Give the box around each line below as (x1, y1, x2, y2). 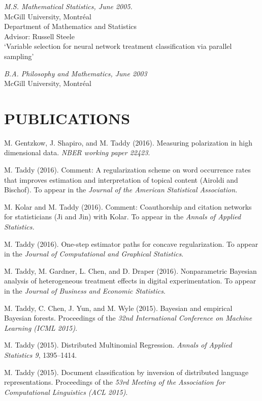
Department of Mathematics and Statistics (4, 21, 137, 32)
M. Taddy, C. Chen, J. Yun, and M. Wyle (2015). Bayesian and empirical (4, 302, 233, 313)
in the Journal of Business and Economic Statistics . (4, 285, 166, 296)
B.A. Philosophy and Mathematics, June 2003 (4, 68, 147, 78)
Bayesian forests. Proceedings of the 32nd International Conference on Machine (4, 312, 252, 323)
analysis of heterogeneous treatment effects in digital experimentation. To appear (4, 275, 256, 286)
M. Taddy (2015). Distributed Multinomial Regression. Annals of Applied (4, 339, 232, 350)
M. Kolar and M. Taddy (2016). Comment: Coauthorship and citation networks (4, 201, 252, 212)
